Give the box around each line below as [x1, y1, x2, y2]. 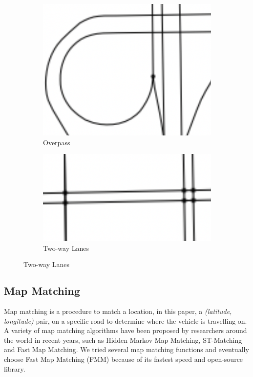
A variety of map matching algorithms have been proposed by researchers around [4, 325, 247, 335]
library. [4, 363, 25, 374]
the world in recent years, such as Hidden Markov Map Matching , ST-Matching [4, 334, 242, 345]
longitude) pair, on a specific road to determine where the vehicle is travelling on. [4, 315, 247, 326]
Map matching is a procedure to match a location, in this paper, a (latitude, [4, 306, 232, 316]
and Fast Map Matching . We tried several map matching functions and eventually [4, 344, 249, 355]
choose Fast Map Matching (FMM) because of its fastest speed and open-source [4, 354, 243, 364]
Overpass [43, 137, 70, 147]
